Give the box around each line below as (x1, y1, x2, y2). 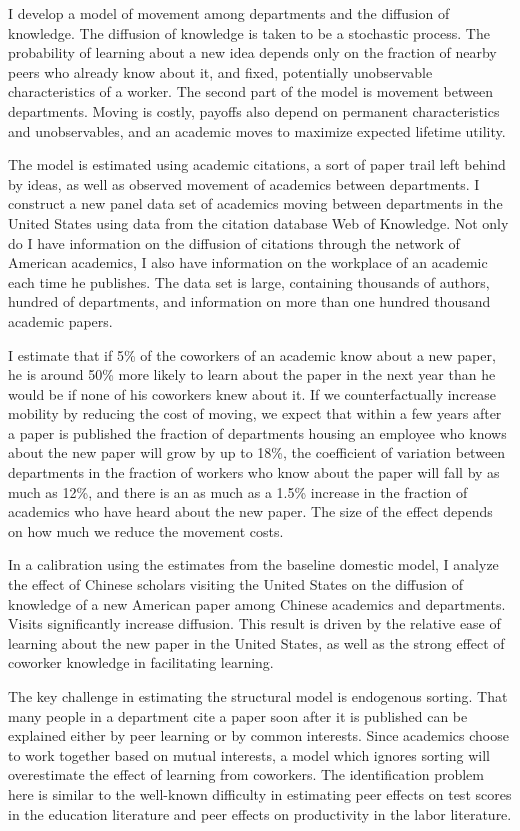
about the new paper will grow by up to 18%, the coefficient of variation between (8, 442, 506, 463)
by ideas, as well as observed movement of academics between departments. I (8, 173, 480, 194)
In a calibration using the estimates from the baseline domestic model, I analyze (8, 554, 499, 575)
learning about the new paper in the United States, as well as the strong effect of (8, 632, 505, 653)
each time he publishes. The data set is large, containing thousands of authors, (8, 271, 490, 292)
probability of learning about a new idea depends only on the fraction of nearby (8, 42, 497, 63)
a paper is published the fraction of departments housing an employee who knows (8, 422, 507, 443)
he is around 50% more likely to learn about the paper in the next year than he (8, 364, 496, 385)
